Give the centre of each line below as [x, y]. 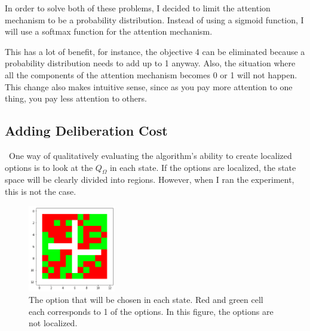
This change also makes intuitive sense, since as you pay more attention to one [149, 86]
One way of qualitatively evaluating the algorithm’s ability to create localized [150, 155]
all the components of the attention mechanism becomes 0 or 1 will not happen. [151, 74]
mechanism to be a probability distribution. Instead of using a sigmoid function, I [154, 19]
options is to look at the [49, 167]
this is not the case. [41, 191]
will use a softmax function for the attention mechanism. [109, 31]
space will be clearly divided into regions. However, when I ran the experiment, [150, 180]
